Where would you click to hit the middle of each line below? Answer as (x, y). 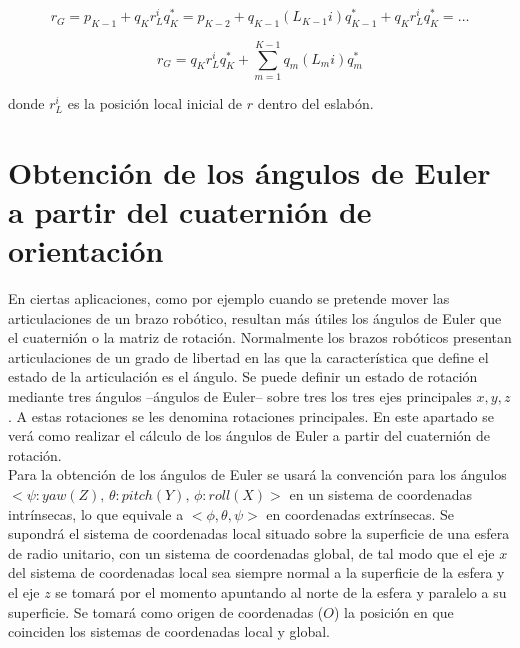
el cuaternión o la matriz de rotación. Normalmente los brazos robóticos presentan (260, 337)
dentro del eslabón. (315, 103)
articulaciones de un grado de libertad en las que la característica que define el (248, 356)
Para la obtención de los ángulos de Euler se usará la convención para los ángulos (257, 474)
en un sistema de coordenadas (381, 494)
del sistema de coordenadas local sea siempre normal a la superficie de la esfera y (256, 572)
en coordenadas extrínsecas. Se (360, 513)
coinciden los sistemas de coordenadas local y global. (169, 631)
